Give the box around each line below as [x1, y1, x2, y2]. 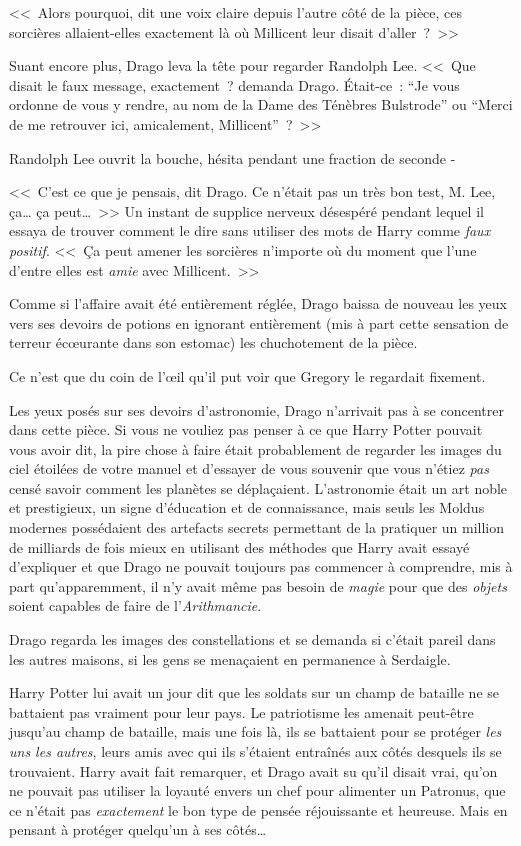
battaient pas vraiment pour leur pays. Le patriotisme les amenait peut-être [9, 701, 474, 722]
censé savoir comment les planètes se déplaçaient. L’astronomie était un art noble [9, 477, 508, 498]
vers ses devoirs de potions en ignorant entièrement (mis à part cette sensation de [9, 312, 509, 333]
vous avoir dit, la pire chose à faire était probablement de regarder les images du [9, 438, 502, 459]
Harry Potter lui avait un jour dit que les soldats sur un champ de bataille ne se [9, 682, 499, 703]
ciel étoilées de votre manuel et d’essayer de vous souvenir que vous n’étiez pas [9, 458, 489, 479]
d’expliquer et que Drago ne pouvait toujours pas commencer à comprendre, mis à [9, 556, 513, 577]
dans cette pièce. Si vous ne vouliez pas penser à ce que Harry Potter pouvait [9, 419, 483, 440]
